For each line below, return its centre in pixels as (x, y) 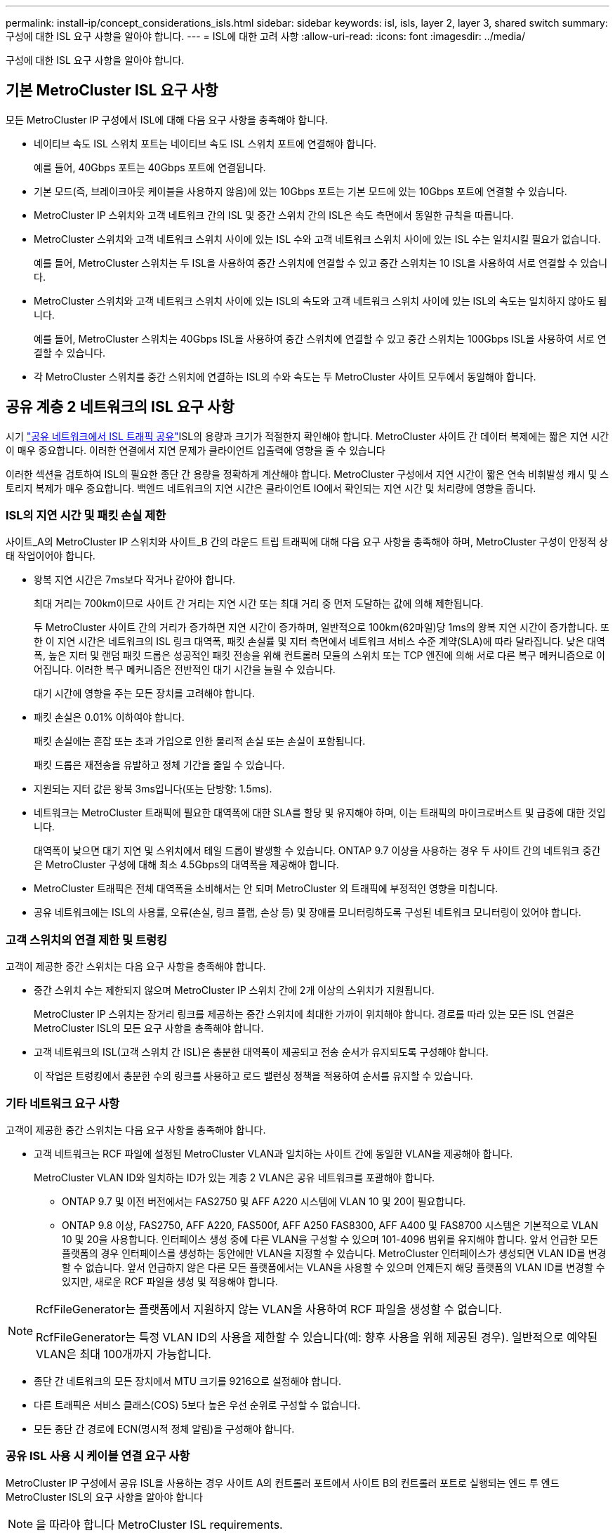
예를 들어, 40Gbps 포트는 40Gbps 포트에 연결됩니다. (150, 167)
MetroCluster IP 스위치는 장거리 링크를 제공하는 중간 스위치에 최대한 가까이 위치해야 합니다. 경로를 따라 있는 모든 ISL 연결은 (304, 1014)
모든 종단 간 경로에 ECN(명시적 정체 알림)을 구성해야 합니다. (164, 1428)
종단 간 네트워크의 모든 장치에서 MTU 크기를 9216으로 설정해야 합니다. (188, 1381)
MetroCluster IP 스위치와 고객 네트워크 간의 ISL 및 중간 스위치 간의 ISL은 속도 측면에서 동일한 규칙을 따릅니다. (274, 215)
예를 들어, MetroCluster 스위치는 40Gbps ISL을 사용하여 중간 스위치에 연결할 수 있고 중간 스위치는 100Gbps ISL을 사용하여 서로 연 (320, 338)
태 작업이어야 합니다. (51, 556)
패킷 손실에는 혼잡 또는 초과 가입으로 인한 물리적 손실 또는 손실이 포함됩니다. (200, 741)
